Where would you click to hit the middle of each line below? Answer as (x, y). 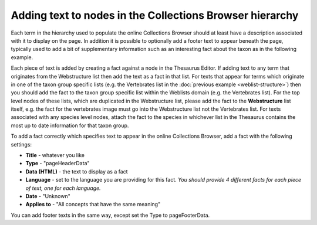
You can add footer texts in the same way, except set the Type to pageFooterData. (110, 215)
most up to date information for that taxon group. (70, 125)
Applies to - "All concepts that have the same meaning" (93, 204)
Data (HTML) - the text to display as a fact (77, 171)
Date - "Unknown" (48, 196)
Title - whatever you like (55, 155)
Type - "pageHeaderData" (58, 163)
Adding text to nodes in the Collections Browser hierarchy (155, 15)
